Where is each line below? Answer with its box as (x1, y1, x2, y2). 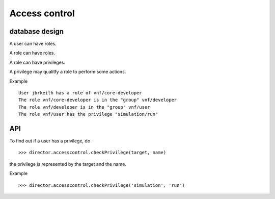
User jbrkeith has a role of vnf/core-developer (18, 90, 142, 96)
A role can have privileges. (9, 59, 66, 65)
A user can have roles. (9, 41, 57, 47)
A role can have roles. (9, 50, 56, 56)
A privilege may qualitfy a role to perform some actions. (9, 69, 126, 75)
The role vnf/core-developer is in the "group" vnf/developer (18, 97, 177, 103)
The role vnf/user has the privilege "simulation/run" (18, 111, 158, 117)
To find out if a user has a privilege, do (9, 138, 91, 144)
